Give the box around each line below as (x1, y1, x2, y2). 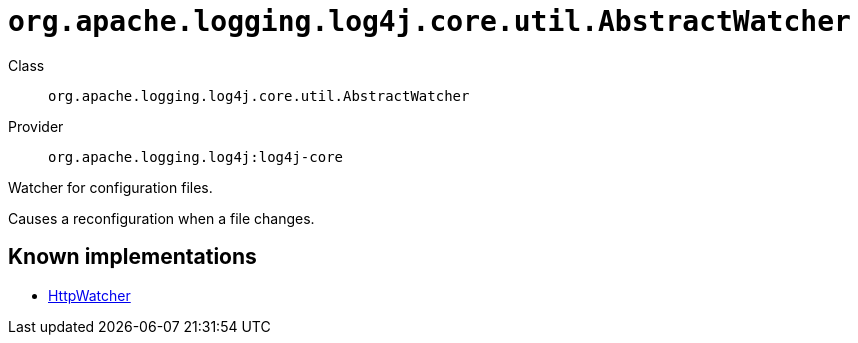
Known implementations (8, 244, 257, 270)
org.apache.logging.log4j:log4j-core (48, 148, 344, 165)
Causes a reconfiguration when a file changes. (8, 209, 315, 227)
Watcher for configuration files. (8, 178, 213, 196)
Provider (8, 117, 64, 135)
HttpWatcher (48, 286, 131, 304)
